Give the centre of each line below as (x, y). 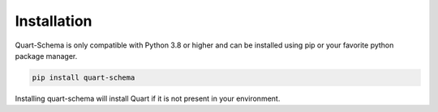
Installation (54, 21)
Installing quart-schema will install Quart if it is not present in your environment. (148, 98)
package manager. (46, 56)
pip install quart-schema (84, 77)
